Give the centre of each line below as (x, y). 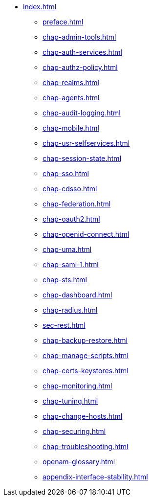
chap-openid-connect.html (86, 234)
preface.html (63, 22)
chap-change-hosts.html (83, 416)
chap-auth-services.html (82, 52)
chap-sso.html (66, 173)
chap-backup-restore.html (85, 340)
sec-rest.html (64, 325)
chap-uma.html (67, 249)
